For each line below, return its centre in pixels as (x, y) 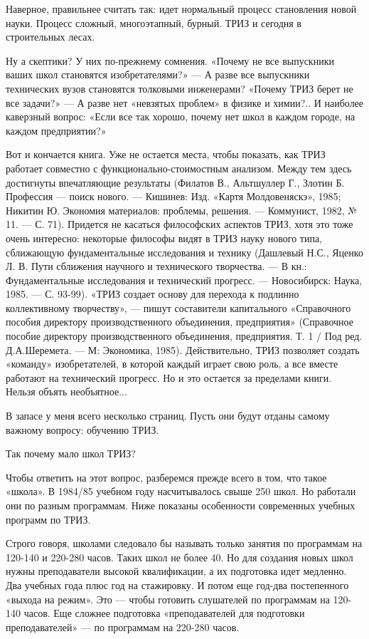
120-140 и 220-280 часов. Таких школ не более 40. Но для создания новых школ (180, 557)
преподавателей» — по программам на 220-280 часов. (123, 627)
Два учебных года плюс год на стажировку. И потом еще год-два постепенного (177, 585)
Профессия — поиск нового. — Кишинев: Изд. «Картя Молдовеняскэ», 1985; (173, 196)
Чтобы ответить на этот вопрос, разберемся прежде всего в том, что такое (166, 477)
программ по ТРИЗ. (48, 519)
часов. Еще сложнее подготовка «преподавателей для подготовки (164, 613)
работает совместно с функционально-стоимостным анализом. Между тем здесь (179, 168)
